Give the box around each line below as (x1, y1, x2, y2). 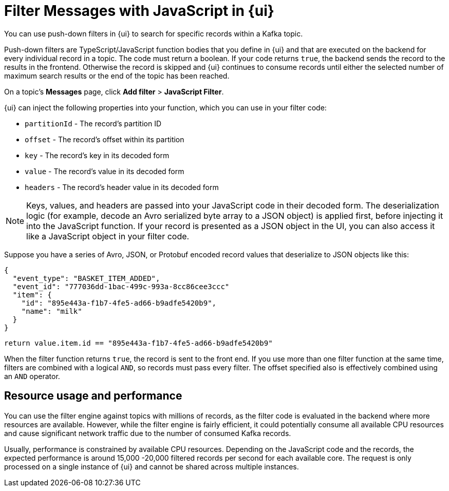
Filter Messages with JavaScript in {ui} (4, 2, 274, 20)
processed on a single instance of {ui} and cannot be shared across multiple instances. (4, 462, 299, 471)
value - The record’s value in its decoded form (25, 166, 184, 176)
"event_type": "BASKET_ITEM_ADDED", (12, 274, 160, 282)
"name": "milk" (21, 307, 82, 315)
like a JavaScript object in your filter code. (26, 231, 190, 241)
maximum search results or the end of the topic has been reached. (4, 71, 230, 80)
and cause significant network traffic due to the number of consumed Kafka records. (4, 428, 291, 438)
